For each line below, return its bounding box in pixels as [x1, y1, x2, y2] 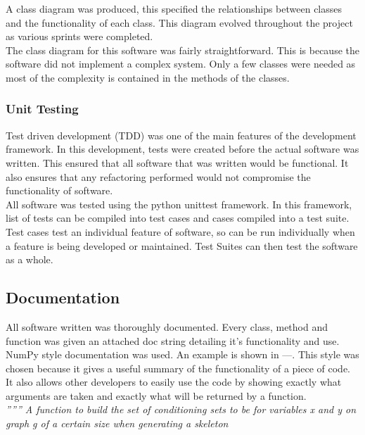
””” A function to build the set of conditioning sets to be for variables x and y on [6, 402, 357, 417]
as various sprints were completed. [6, 29, 153, 44]
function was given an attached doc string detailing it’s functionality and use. [6, 333, 340, 348]
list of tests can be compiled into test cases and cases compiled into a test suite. [6, 210, 350, 225]
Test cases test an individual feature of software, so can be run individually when [6, 224, 355, 239]
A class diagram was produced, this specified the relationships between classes [6, 1, 342, 15]
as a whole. [6, 252, 53, 267]
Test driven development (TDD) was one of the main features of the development [6, 127, 357, 142]
